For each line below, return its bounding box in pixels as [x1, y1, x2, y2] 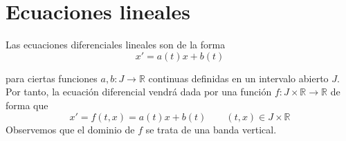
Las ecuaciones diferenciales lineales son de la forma [6, 37, 226, 52]
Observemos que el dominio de [6, 122, 135, 136]
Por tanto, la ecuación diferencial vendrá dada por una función [6, 84, 272, 99]
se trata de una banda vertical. [145, 122, 277, 136]
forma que [6, 97, 48, 112]
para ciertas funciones [6, 70, 98, 85]
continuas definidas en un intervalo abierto [148, 70, 329, 85]
